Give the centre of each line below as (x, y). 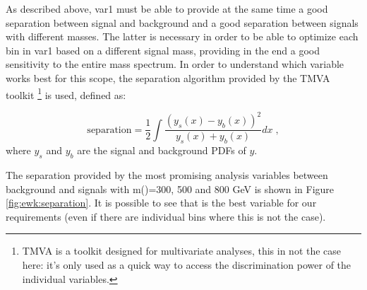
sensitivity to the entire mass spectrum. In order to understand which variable (175, 64)
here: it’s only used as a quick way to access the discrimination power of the (187, 264)
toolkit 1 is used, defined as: (66, 93)
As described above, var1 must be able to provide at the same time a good (167, 8)
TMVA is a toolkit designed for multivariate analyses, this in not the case (182, 251)
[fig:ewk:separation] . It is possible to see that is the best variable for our (161, 203)
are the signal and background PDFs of (162, 150)
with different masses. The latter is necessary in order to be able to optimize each (182, 36)
